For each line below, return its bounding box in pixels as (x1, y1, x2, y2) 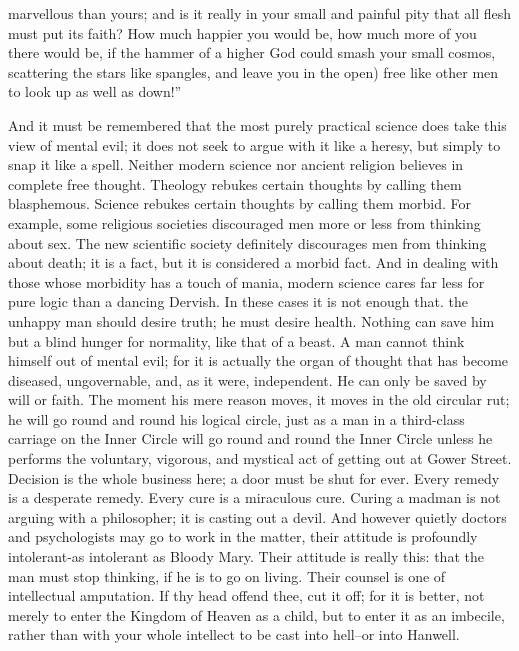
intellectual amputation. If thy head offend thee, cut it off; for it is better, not (8, 585, 485, 606)
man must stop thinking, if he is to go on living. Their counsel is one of (8, 565, 446, 586)
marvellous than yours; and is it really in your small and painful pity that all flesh (8, 3, 512, 23)
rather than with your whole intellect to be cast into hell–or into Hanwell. (8, 624, 460, 645)
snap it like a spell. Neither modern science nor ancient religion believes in (8, 154, 464, 175)
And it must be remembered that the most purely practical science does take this (8, 114, 507, 135)
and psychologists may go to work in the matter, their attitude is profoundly (8, 526, 478, 547)
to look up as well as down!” (8, 81, 182, 102)
